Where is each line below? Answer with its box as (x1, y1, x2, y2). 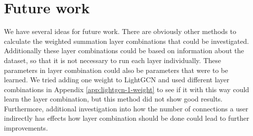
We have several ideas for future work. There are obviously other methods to (4, 26, 236, 36)
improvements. (4, 123, 48, 133)
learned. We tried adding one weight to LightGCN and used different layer (4, 74, 229, 85)
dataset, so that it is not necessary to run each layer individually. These (4, 55, 221, 65)
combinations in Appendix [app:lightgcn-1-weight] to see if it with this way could (4, 84, 250, 94)
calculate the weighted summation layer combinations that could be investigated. (4, 35, 249, 46)
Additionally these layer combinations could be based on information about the (4, 45, 244, 56)
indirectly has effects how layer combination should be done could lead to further (4, 113, 250, 123)
